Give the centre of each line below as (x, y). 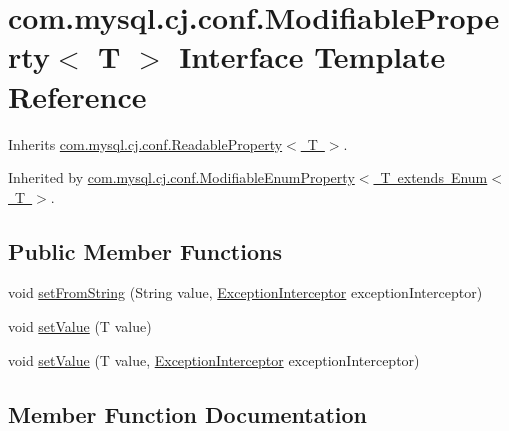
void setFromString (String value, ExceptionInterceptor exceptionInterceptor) (245, 292)
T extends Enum (434, 177)
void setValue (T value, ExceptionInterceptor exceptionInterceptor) (214, 359)
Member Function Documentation (188, 413)
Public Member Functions (145, 250)
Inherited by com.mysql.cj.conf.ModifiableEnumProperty (181, 177)
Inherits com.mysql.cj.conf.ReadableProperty (145, 143)
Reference (77, 95)
